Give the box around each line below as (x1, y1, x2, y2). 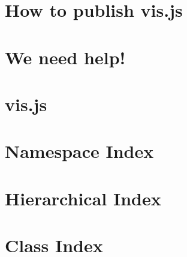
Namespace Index (5, 139, 154, 163)
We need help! (5, 44, 126, 69)
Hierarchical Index (5, 186, 161, 210)
